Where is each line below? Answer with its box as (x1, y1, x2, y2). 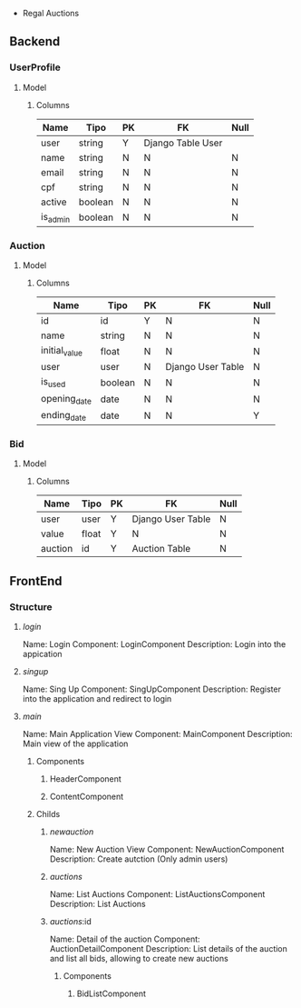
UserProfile (9, 61, 61, 74)
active (40, 195, 67, 208)
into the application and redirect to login (22, 693, 172, 704)
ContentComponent (49, 791, 124, 802)
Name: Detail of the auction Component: (49, 933, 201, 944)
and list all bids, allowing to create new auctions (49, 953, 228, 963)
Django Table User (143, 136, 223, 149)
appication (22, 648, 63, 659)
